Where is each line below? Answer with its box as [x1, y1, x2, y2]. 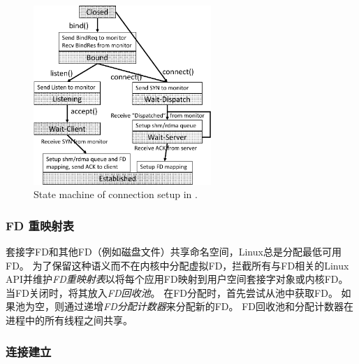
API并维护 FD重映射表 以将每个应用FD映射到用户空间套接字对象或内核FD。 [6, 272, 349, 286]
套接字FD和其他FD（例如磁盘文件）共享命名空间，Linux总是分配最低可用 [6, 244, 342, 259]
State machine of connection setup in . [34, 187, 198, 202]
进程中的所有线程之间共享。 [6, 313, 133, 327]
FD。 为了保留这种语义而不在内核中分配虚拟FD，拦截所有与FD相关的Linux [6, 258, 349, 272]
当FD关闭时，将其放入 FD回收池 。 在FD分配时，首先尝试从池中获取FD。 [6, 285, 338, 300]
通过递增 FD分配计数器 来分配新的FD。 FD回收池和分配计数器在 [64, 299, 354, 314]
